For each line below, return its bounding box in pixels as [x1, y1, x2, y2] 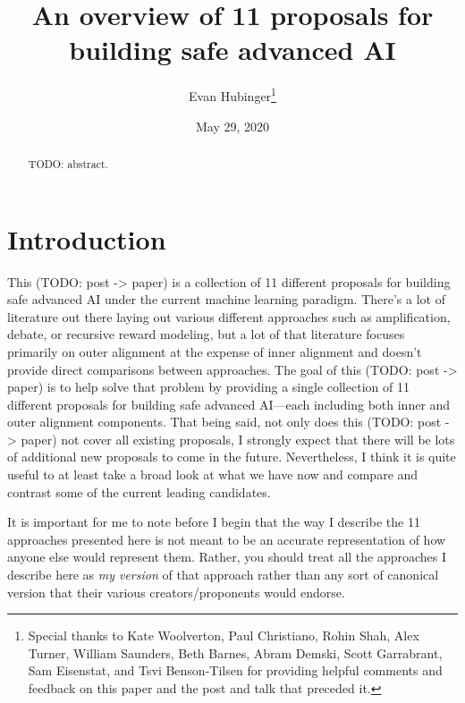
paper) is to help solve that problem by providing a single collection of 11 [7, 377, 410, 396]
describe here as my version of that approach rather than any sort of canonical [7, 565, 439, 584]
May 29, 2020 [195, 116, 270, 135]
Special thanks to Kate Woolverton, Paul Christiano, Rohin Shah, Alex [28, 626, 419, 645]
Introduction [7, 220, 166, 257]
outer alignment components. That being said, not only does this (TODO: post [7, 412, 442, 431]
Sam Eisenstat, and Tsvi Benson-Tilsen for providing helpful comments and [28, 661, 443, 680]
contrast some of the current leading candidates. [7, 482, 271, 501]
